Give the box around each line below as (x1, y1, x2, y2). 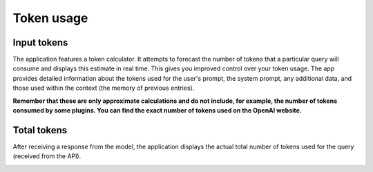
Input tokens (12, 37, 68, 48)
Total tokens (12, 124, 68, 136)
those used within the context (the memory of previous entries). (12, 84, 195, 93)
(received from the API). (12, 152, 82, 160)
